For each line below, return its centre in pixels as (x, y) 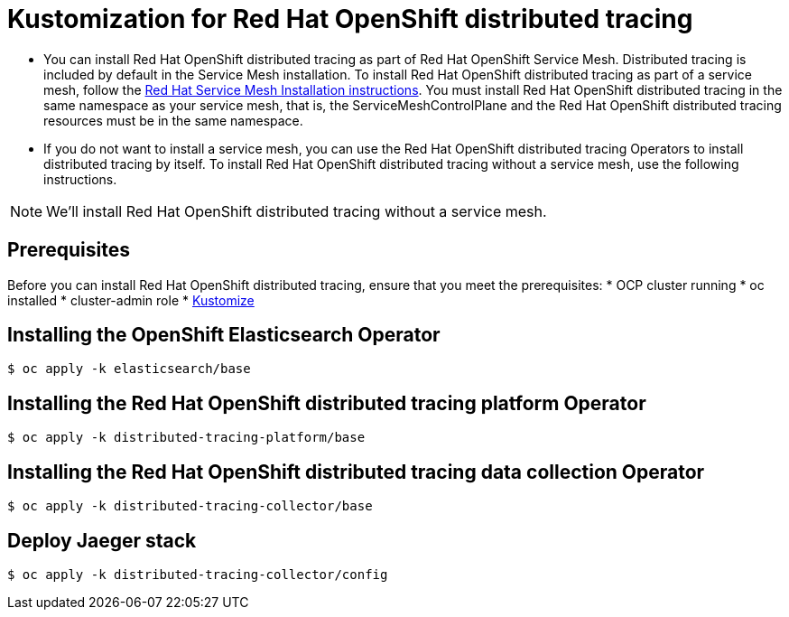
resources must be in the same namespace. (173, 120)
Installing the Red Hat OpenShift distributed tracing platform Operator (327, 403)
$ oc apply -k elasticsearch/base (129, 369)
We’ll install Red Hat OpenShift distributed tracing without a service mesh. (297, 211)
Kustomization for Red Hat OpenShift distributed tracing (350, 19)
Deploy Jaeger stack (102, 540)
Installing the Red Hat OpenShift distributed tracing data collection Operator (356, 472)
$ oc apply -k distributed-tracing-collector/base (190, 506)
